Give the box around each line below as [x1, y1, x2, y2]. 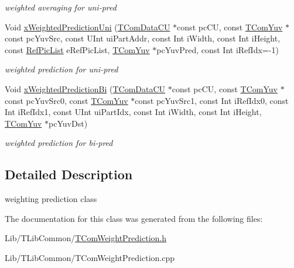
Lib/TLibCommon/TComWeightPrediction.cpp [5, 251, 175, 263]
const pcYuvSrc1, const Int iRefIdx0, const [135, 94, 289, 106]
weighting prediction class [5, 193, 97, 205]
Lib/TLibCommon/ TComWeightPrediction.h [5, 232, 167, 244]
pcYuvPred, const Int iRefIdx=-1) [156, 43, 279, 55]
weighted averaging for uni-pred [5, 1, 117, 13]
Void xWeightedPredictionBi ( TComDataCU [5, 82, 166, 95]
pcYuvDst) [49, 117, 88, 129]
